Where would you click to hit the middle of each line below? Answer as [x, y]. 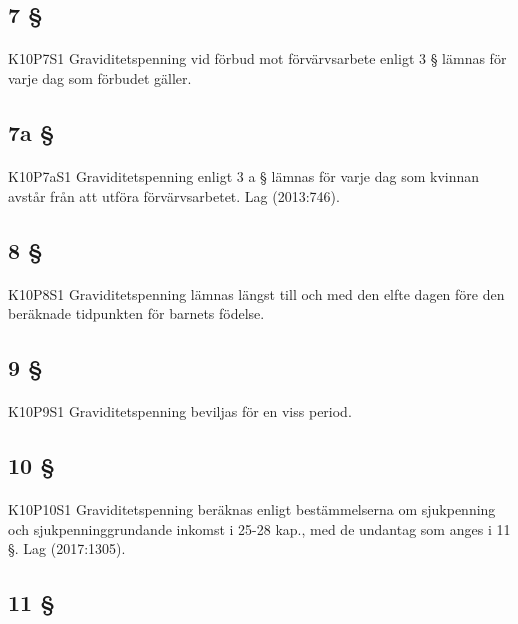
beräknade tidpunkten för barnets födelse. [136, 313]
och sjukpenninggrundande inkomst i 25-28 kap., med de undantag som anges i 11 [259, 528]
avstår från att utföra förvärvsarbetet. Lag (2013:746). [174, 195]
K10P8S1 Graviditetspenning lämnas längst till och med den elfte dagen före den [256, 293]
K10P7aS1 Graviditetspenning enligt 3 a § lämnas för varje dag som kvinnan [244, 175]
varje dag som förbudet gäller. [100, 77]
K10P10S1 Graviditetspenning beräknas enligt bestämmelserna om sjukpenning [252, 509]
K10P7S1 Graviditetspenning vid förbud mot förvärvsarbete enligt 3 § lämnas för [257, 58]
